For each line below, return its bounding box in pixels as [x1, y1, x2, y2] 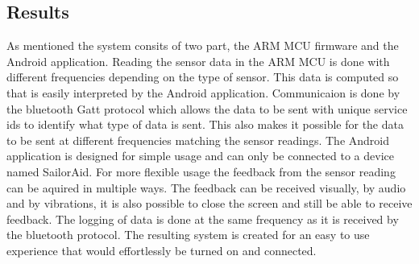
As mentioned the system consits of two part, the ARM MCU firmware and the [6, 37, 399, 54]
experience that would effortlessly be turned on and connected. [6, 241, 317, 258]
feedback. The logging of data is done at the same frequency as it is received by [6, 210, 399, 227]
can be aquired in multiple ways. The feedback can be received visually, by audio [6, 179, 406, 196]
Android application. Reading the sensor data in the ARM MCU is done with [6, 52, 390, 69]
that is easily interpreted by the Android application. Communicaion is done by [6, 84, 400, 101]
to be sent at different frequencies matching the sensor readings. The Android [6, 131, 390, 148]
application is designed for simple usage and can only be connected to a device [6, 147, 394, 164]
